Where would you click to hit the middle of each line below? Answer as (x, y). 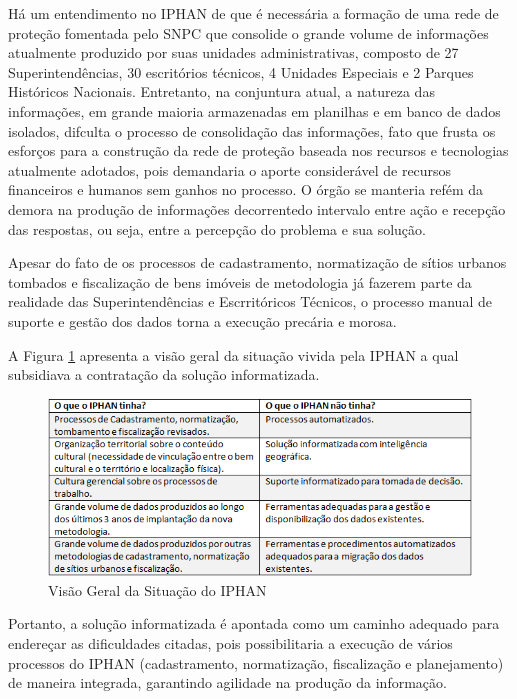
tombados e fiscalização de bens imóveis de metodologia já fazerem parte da (240, 281)
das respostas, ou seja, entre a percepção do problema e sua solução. (217, 228)
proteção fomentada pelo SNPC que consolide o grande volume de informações (248, 32)
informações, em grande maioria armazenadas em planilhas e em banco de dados (254, 110)
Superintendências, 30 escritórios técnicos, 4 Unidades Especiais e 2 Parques (241, 71)
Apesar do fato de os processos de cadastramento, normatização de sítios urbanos (257, 262)
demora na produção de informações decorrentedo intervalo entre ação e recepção (257, 208)
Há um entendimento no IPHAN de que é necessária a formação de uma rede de (253, 13)
